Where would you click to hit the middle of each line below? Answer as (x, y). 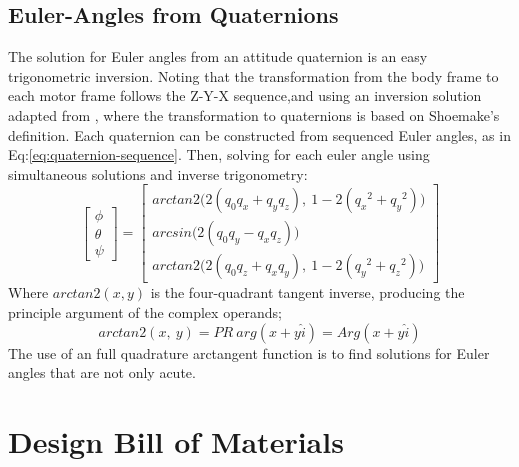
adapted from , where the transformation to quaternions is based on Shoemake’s (254, 114)
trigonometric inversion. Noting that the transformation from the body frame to (253, 75)
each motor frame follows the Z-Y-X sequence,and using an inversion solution (245, 95)
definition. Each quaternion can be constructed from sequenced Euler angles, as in (259, 134)
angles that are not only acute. (102, 372)
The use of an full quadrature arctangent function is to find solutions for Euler (249, 352)
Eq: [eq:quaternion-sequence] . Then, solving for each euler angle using (219, 154)
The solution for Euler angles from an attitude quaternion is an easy (218, 56)
